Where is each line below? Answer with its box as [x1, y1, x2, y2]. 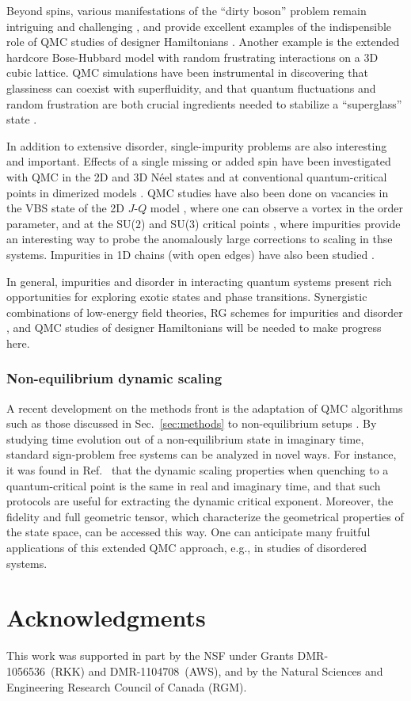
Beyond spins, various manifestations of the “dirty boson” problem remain [6, 2, 367, 18]
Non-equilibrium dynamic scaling [6, 368, 223, 388]
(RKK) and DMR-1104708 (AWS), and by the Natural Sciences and [50, 662, 383, 679]
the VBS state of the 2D [6, 200, 125, 216]
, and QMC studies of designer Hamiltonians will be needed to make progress [6, 319, 382, 336]
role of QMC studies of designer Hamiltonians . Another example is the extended [6, 33, 400, 50]
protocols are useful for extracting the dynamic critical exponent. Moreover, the [6, 493, 394, 509]
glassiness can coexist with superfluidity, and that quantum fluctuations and [6, 79, 376, 96]
